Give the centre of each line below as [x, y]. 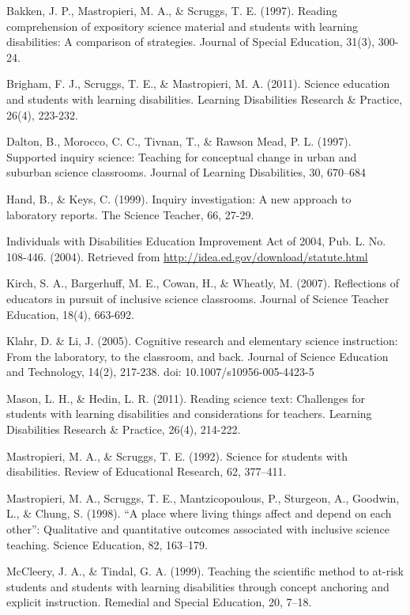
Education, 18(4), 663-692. [70, 314]
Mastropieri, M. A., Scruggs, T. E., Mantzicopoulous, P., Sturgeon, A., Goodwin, [203, 497]
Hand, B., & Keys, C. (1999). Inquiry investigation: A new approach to [179, 198]
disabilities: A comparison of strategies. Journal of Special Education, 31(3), [191, 42]
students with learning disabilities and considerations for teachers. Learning [189, 414]
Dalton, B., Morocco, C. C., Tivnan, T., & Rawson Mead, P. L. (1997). [179, 141]
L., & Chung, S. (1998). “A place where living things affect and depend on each [199, 513]
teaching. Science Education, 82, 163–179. [107, 544]
